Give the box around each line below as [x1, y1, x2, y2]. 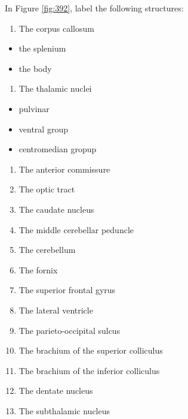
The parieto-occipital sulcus [19, 324, 121, 336]
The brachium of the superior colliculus [19, 344, 163, 357]
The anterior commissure [19, 162, 110, 175]
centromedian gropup [19, 143, 97, 155]
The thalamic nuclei [19, 82, 92, 95]
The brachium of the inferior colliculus [19, 364, 160, 376]
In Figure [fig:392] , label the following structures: [5, 2, 184, 14]
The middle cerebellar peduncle [19, 223, 134, 236]
